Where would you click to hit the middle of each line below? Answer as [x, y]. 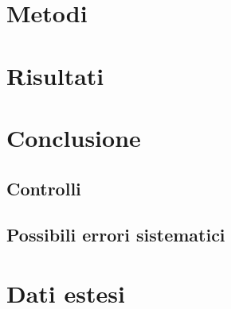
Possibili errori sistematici [116, 235]
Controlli [44, 188]
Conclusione [74, 137]
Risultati [55, 75]
